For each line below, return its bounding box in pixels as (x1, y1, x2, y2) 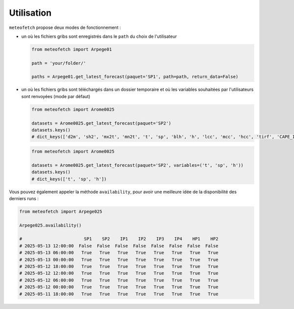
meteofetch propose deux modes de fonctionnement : (9, 25, 121, 30)
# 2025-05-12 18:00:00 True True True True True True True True (19, 264, 219, 269)
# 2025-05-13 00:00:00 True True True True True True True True (19, 257, 219, 262)
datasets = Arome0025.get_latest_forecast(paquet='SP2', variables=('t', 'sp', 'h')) (31, 162, 244, 168)
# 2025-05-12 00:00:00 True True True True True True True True (19, 284, 219, 290)
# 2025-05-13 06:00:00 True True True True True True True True (19, 250, 219, 256)
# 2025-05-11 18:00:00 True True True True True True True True (19, 291, 219, 297)
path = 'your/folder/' (31, 60, 86, 66)
